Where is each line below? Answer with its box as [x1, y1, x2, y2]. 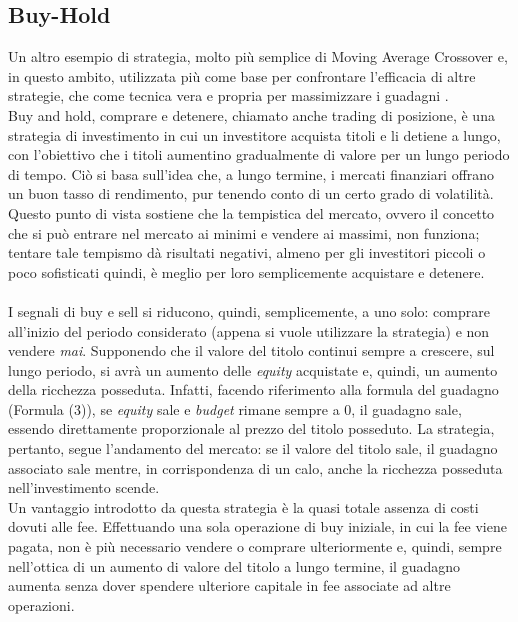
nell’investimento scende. [8, 477, 160, 498]
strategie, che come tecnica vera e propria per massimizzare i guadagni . [8, 85, 449, 106]
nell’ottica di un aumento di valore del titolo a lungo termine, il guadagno [8, 555, 461, 576]
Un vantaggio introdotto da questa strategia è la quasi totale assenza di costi [8, 496, 479, 517]
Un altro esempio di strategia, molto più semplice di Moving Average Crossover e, [8, 46, 508, 67]
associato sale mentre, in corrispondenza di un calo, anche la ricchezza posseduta [8, 457, 503, 478]
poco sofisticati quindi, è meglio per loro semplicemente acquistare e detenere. [8, 261, 485, 282]
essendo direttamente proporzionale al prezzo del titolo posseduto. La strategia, [8, 418, 495, 439]
